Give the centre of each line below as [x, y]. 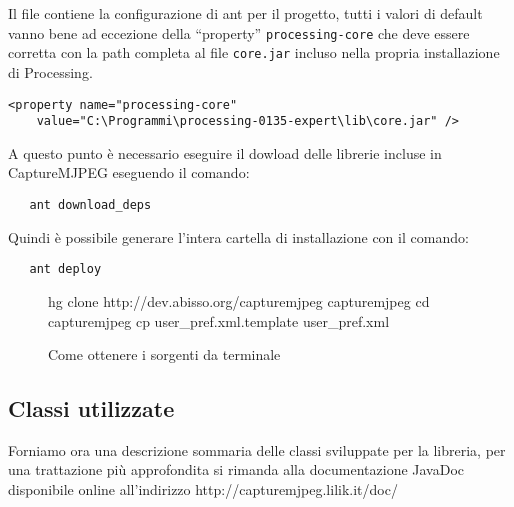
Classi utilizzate [91, 408]
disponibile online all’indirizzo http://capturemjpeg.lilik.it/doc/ [203, 489]
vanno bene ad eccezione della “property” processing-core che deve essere [239, 32]
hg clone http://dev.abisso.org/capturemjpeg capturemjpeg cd [239, 300]
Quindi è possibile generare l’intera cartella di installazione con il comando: [238, 236]
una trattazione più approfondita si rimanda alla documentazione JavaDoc [236, 469]
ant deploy [65, 269]
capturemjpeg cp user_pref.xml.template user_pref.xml [219, 320]
